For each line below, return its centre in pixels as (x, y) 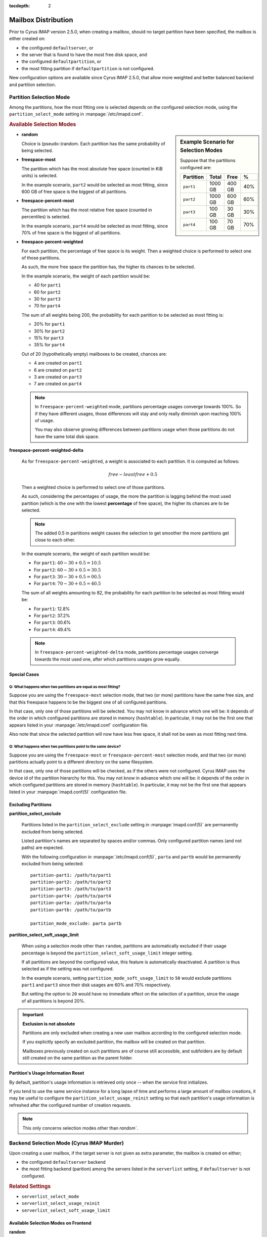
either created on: (27, 39)
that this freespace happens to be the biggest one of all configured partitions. (88, 702)
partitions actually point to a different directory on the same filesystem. (81, 761)
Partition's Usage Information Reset (46, 1073)
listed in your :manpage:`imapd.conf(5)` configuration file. (68, 792)
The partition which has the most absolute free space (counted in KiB (92, 169)
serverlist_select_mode (50, 1196)
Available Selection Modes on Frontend (50, 1223)
